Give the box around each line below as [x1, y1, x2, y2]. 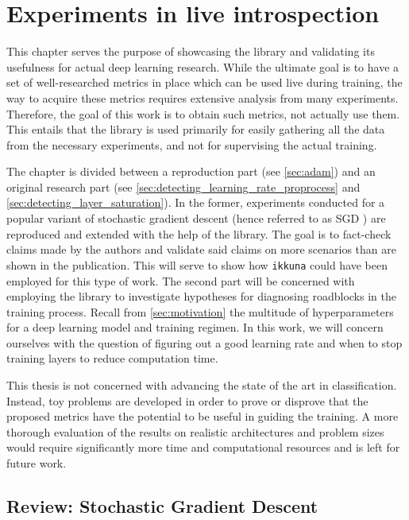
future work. [6, 455, 67, 471]
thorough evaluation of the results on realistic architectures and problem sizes [6, 423, 384, 440]
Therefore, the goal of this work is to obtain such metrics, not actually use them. [6, 105, 400, 122]
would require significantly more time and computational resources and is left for [6, 439, 400, 456]
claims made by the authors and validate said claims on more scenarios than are [6, 241, 396, 258]
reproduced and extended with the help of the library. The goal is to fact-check [6, 225, 392, 242]
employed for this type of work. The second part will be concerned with [6, 272, 355, 289]
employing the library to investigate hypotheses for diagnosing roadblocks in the [6, 288, 396, 305]
